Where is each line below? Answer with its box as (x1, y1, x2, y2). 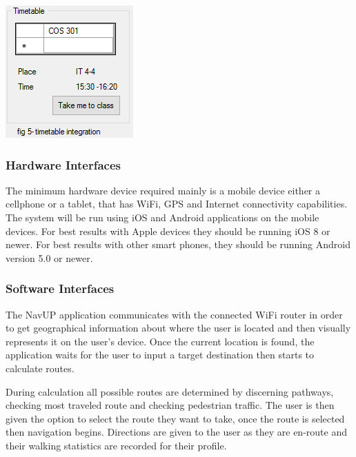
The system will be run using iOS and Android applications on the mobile (6, 210, 319, 224)
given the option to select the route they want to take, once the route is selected (6, 411, 345, 425)
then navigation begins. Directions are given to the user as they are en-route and (6, 425, 347, 439)
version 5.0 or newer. (6, 250, 93, 265)
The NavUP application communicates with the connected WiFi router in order (6, 307, 343, 321)
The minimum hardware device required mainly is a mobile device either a (6, 183, 321, 197)
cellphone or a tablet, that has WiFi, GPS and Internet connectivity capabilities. (6, 196, 348, 211)
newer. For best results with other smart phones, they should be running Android (6, 237, 350, 252)
